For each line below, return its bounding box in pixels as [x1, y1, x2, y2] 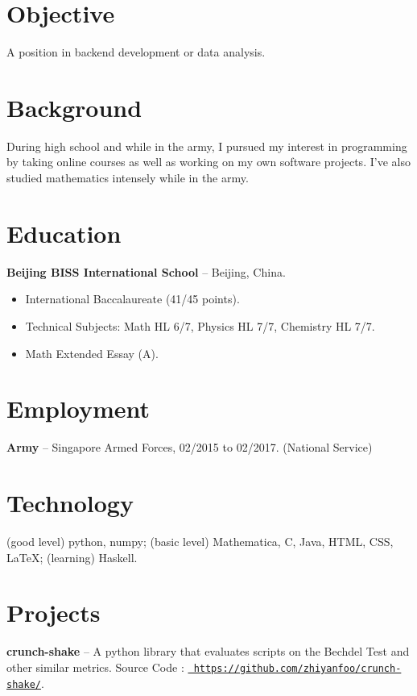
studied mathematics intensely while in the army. [6, 169, 249, 186]
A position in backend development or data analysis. [6, 44, 266, 60]
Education [6, 216, 122, 249]
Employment [6, 392, 151, 425]
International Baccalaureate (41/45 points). [25, 290, 240, 307]
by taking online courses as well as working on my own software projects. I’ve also [6, 153, 411, 170]
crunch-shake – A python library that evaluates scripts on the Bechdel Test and [6, 643, 410, 660]
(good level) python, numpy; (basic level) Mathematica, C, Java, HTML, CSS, [6, 532, 394, 549]
